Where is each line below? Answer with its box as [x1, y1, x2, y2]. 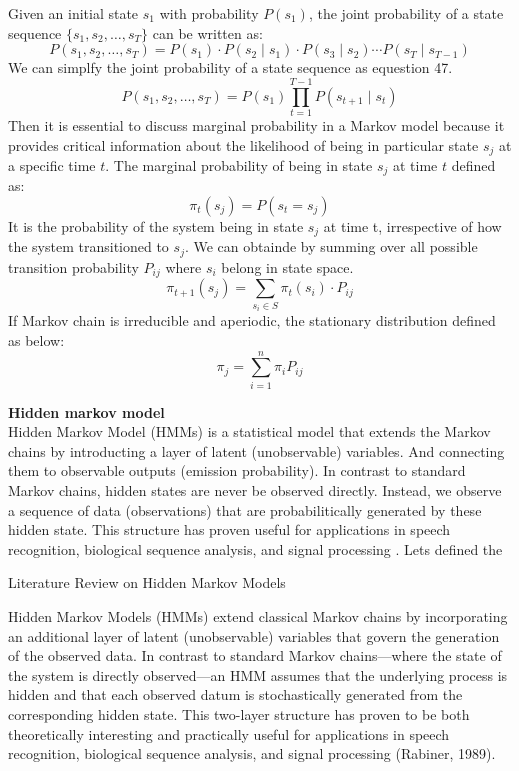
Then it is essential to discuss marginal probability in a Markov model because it [8, 114, 505, 135]
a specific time [8, 154, 96, 175]
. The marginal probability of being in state [105, 154, 373, 175]
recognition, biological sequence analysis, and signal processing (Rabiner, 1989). [8, 743, 496, 764]
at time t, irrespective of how [323, 216, 502, 236]
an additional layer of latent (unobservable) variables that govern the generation [8, 625, 500, 646]
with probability [159, 3, 259, 23]
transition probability [8, 256, 139, 277]
